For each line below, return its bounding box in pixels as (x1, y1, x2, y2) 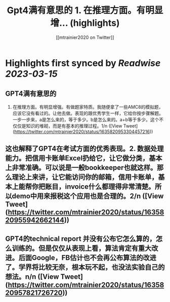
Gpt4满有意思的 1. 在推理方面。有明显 (7, 5, 163, 16)
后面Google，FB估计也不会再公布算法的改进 (18, 253, 157, 262)
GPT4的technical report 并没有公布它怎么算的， (5, 234, 156, 243)
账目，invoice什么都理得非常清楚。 (45, 183, 155, 191)
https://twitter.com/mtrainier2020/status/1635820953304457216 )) (14, 128, 153, 135)
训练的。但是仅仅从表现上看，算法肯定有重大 (12, 244, 152, 252)
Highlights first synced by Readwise (5, 57, 161, 69)
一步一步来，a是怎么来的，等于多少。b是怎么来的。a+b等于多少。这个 (12, 116, 159, 122)
